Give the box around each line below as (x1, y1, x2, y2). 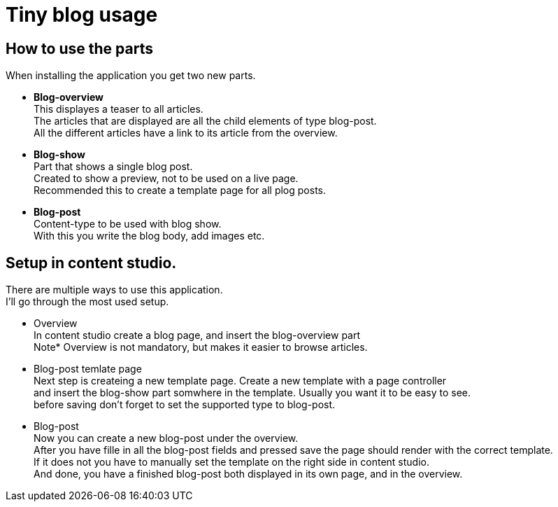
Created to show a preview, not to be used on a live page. (34, 172, 299, 185)
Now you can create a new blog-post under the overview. (34, 432, 299, 445)
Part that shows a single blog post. (34, 160, 193, 173)
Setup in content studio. (6, 253, 177, 272)
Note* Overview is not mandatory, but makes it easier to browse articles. (34, 341, 368, 354)
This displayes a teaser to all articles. (34, 103, 203, 116)
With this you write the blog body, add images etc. (34, 230, 265, 242)
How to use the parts (6, 39, 153, 57)
